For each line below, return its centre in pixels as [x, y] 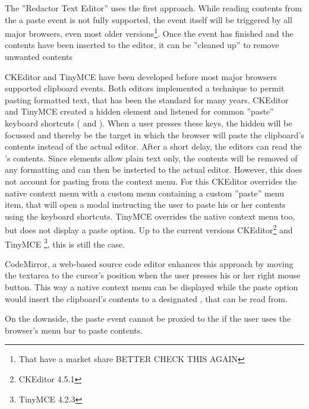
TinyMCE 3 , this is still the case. [65, 243]
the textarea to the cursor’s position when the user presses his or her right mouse [153, 275]
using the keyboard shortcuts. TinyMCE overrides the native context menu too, [150, 216]
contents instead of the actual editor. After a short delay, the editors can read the [153, 146]
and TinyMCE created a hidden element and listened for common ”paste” [139, 111]
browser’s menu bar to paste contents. [74, 330]
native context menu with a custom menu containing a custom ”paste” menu [144, 193]
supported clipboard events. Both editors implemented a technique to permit [145, 88]
